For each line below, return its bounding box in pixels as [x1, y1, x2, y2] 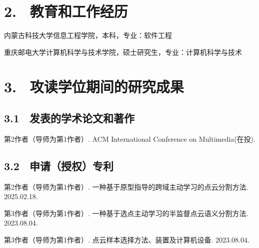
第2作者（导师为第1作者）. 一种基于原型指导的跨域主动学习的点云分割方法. [4, 181, 248, 192]
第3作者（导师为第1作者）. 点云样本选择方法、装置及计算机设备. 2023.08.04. [4, 235, 249, 245]
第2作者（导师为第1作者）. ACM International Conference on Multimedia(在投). [4, 133, 255, 144]
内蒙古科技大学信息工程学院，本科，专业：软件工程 [4, 30, 172, 40]
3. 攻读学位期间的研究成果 [4, 76, 184, 96]
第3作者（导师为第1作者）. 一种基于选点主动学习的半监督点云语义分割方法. [4, 208, 248, 218]
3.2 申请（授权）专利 [4, 158, 113, 173]
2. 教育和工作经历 [4, 1, 128, 21]
